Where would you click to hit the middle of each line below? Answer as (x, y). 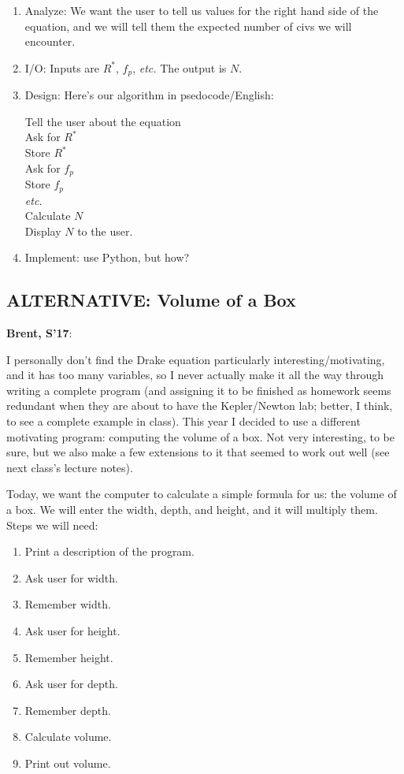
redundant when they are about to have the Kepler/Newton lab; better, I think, (200, 406)
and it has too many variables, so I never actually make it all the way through (195, 375)
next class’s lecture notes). (70, 467)
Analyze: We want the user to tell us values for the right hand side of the (202, 10)
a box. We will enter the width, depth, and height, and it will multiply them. (192, 510)
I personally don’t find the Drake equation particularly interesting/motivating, (196, 359)
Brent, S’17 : (39, 333)
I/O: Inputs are (62, 67)
